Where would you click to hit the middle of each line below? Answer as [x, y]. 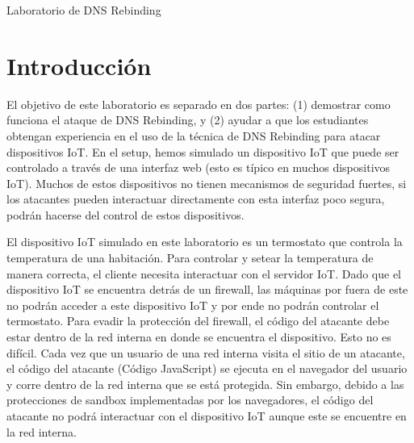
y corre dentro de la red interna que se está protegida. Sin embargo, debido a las [205, 384]
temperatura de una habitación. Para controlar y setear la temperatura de [190, 258]
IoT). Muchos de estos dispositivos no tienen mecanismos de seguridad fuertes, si [207, 183]
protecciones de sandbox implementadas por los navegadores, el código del [190, 400]
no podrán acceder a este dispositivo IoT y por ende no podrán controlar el [193, 305]
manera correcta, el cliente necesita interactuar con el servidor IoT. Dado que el [204, 273]
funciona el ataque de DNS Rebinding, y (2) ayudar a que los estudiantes [188, 120]
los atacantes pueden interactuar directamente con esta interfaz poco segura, [196, 199]
